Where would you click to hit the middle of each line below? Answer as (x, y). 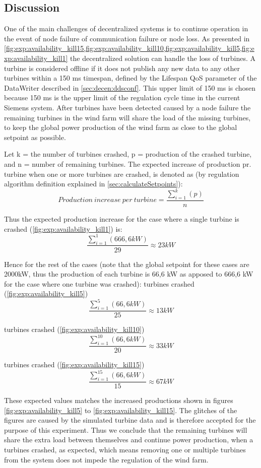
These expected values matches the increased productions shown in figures (119, 400)
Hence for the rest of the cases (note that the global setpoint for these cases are (127, 264)
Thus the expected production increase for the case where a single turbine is (122, 219)
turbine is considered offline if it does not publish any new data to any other (122, 68)
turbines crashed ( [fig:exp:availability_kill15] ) (74, 364)
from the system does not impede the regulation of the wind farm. (106, 459)
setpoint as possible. (35, 137)
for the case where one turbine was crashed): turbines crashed (99, 283)
